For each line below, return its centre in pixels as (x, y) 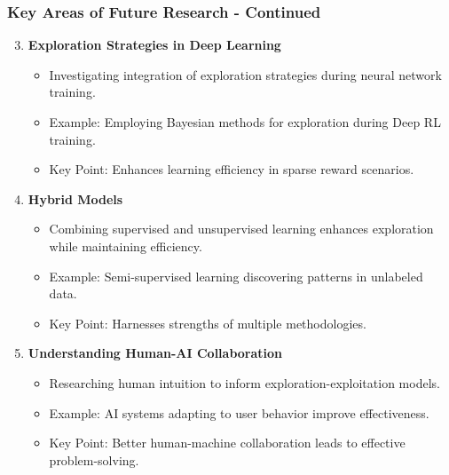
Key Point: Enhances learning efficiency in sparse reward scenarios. (232, 169)
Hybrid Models (75, 198)
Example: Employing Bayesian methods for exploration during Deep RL (245, 122)
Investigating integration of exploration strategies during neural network (245, 74)
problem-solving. (94, 459)
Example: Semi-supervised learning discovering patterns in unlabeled (236, 276)
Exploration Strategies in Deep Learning (154, 45)
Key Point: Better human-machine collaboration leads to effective (227, 443)
